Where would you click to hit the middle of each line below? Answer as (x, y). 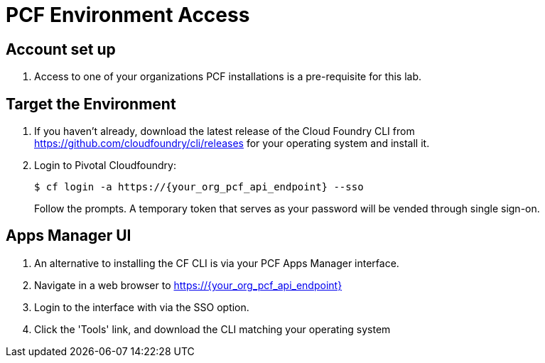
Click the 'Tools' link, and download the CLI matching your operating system (212, 329)
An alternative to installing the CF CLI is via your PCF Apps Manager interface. (217, 263)
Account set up (61, 49)
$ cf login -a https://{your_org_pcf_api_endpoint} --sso (199, 187)
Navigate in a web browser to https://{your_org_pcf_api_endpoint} (188, 285)
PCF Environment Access (128, 15)
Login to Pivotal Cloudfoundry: (105, 166)
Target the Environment (91, 104)
